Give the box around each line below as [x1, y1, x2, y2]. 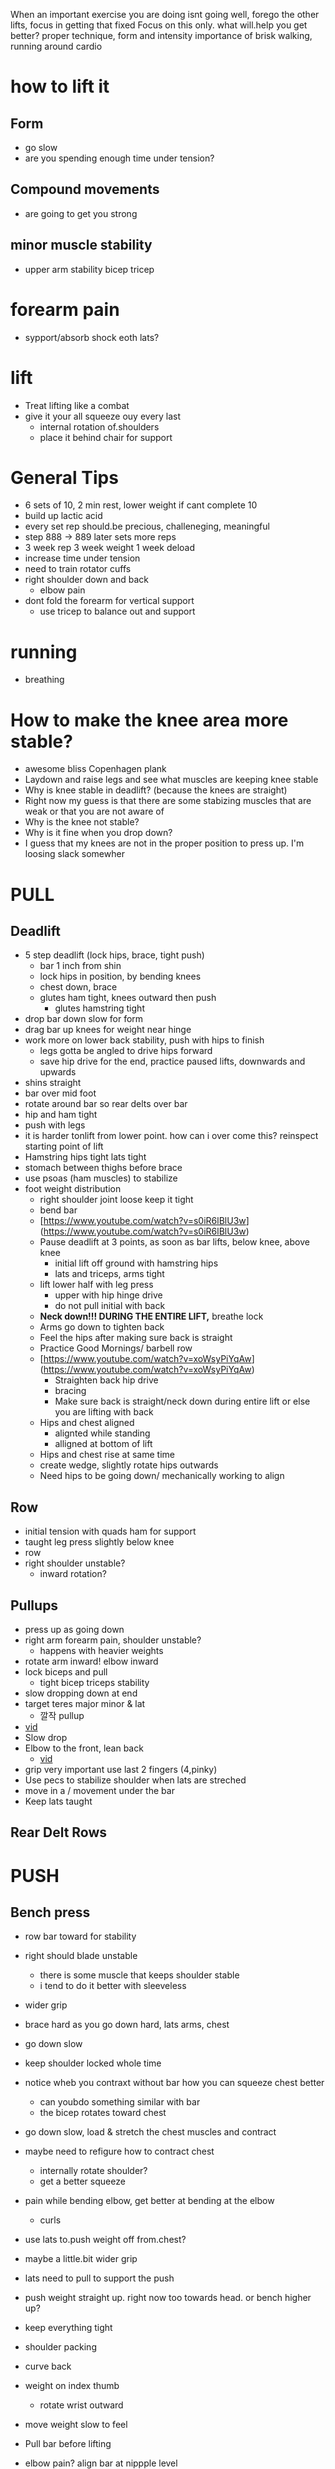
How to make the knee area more [10, 709, 289, 731]
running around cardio [10, 40, 103, 52]
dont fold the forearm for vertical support [24, 595, 195, 607]
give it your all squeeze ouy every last [24, 410, 182, 422]
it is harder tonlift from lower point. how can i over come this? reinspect [24, 1130, 319, 1142]
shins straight [24, 1077, 82, 1089]
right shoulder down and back [24, 574, 149, 586]
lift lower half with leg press [39, 1279, 154, 1291]
